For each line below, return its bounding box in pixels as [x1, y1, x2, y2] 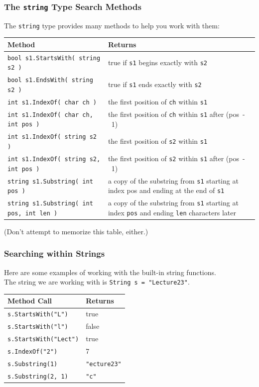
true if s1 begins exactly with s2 [108, 57, 207, 67]
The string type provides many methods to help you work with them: [4, 20, 220, 30]
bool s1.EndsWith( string [7, 77, 93, 84]
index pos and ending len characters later [108, 207, 236, 217]
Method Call [7, 295, 52, 306]
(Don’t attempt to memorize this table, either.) [4, 226, 148, 236]
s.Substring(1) [7, 360, 58, 368]
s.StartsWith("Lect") [7, 336, 79, 343]
